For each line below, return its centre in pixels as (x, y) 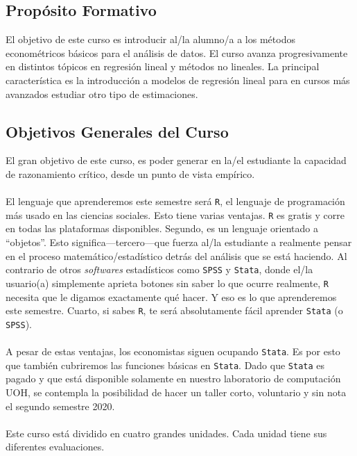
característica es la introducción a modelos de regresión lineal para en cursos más (178, 80)
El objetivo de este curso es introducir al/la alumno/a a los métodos (150, 39)
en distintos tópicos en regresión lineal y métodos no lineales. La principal (163, 66)
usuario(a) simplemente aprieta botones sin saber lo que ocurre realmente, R (167, 283)
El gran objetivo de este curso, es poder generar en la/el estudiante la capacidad (176, 160)
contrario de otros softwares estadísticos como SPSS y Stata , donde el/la (159, 269)
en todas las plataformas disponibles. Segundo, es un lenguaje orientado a (162, 228)
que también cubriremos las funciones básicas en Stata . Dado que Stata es (165, 365)
